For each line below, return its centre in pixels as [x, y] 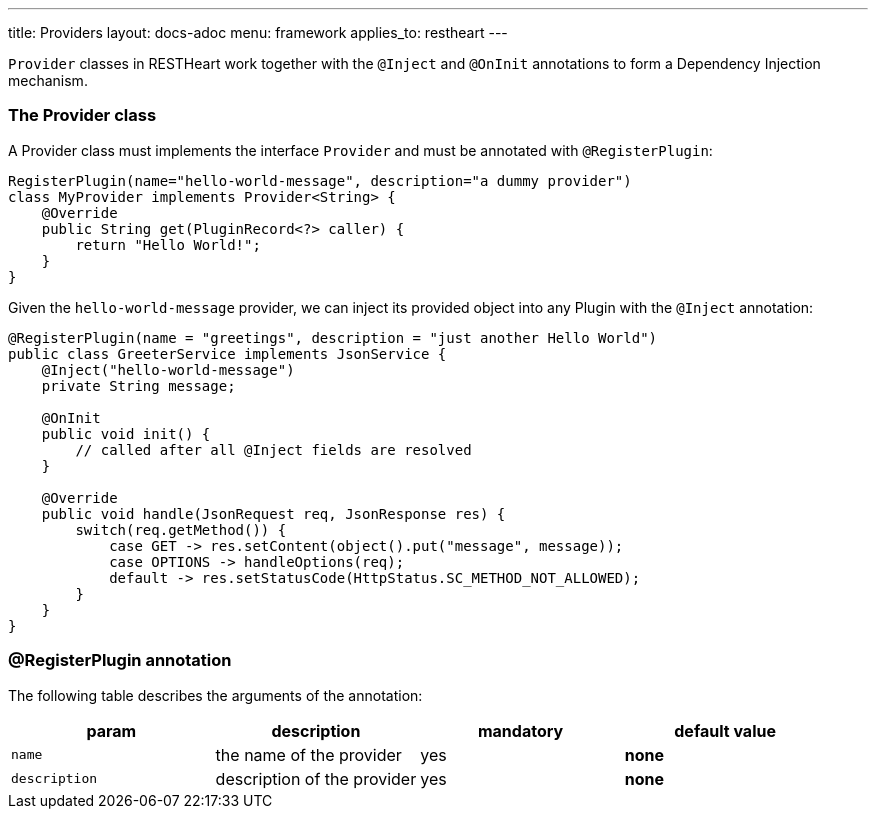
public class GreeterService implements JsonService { [227, 353]
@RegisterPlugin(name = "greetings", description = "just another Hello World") [333, 337]
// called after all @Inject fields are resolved [273, 449]
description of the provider [316, 778]
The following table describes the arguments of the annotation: [215, 695]
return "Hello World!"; [168, 244]
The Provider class [82, 115]
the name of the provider [308, 754]
